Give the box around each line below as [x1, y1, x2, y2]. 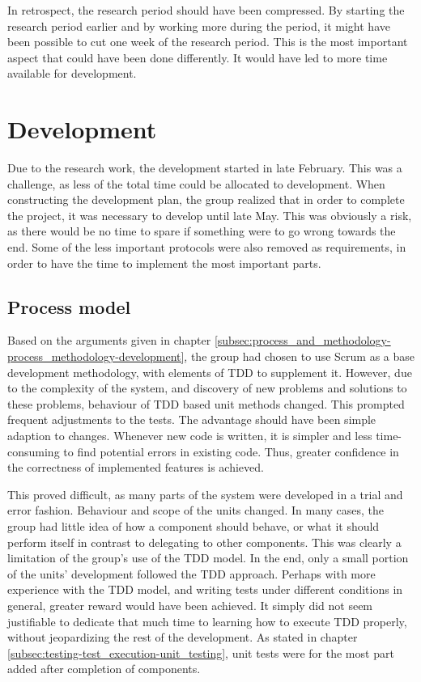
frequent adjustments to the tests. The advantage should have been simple [7, 411, 376, 428]
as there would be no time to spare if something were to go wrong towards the [7, 222, 396, 239]
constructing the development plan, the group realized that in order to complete [7, 191, 405, 208]
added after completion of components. [7, 660, 201, 677]
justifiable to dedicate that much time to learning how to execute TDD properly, [7, 612, 407, 629]
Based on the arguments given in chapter [7, 332, 211, 349]
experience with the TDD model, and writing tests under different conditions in [7, 581, 403, 598]
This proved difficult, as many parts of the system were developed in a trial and [7, 485, 403, 502]
